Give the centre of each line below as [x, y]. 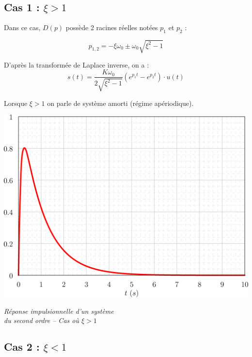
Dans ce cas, [22, 27]
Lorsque [16, 103]
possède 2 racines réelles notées [112, 27]
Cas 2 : [22, 347]
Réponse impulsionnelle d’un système [59, 311]
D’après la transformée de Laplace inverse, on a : [77, 64]
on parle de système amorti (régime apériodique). [120, 103]
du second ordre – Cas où [41, 320]
